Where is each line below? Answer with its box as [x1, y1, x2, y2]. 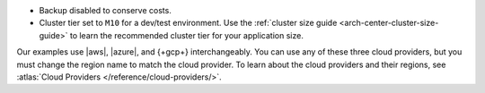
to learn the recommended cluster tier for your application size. [69, 30, 304, 40]
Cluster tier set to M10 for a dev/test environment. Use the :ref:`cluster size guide [39, 18, 338, 29]
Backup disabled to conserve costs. [39, 5, 172, 15]
